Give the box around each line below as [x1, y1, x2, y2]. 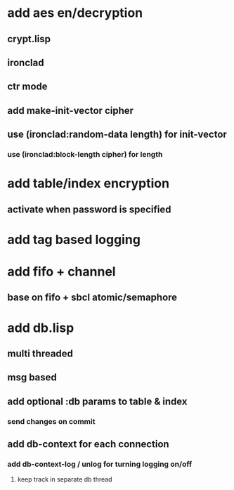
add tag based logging [7, 231, 141, 247]
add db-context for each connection [7, 438, 170, 451]
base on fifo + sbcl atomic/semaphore [7, 292, 178, 304]
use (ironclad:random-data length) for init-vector [7, 129, 227, 141]
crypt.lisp [7, 33, 51, 45]
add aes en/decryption [7, 5, 143, 21]
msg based [7, 371, 58, 384]
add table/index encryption [7, 176, 170, 191]
